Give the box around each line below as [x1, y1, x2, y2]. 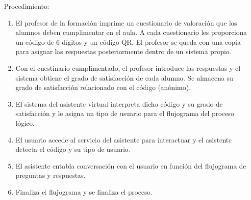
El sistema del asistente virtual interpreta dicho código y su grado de [15, 98, 223, 109]
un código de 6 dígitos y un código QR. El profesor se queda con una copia [15, 36, 241, 47]
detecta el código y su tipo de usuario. [15, 144, 130, 154]
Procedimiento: [4, 1, 50, 11]
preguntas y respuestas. [15, 170, 86, 180]
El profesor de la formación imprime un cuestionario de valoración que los [15, 17, 237, 28]
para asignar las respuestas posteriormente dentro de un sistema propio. [15, 46, 231, 57]
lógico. [15, 117, 35, 128]
